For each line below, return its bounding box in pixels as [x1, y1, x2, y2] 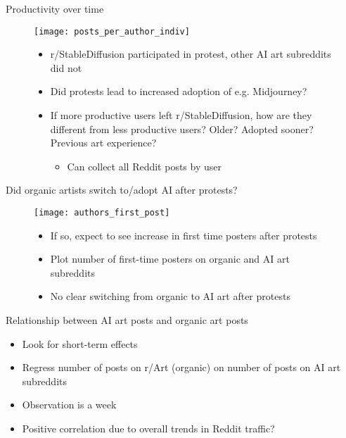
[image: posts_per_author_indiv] [34, 26, 190, 37]
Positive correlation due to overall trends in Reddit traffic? [22, 421, 275, 435]
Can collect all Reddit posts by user [67, 158, 222, 173]
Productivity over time [6, 1, 104, 15]
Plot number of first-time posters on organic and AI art [50, 251, 290, 266]
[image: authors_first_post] [34, 208, 170, 218]
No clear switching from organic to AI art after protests [50, 289, 290, 304]
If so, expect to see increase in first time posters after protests [50, 227, 317, 242]
